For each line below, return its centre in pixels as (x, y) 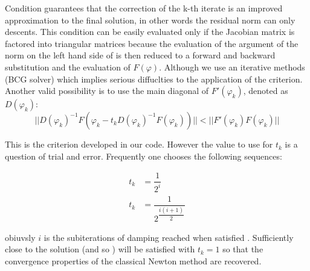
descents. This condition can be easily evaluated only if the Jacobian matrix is (150, 32)
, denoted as (266, 91)
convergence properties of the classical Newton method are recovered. (133, 260)
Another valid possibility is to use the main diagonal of (107, 91)
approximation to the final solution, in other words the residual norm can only (150, 20)
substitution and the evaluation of (68, 67)
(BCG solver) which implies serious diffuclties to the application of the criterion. (154, 79)
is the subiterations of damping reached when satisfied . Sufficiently (169, 237)
